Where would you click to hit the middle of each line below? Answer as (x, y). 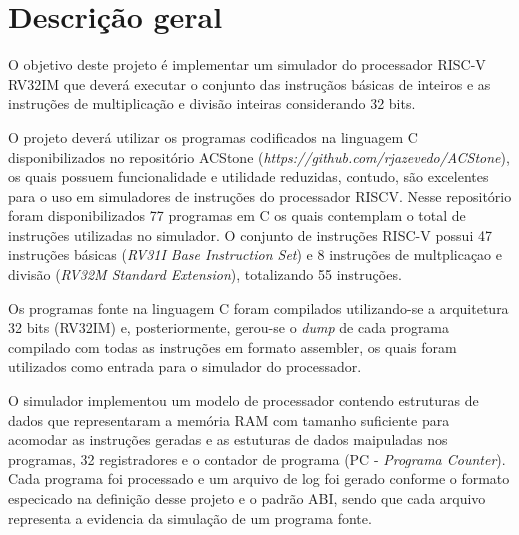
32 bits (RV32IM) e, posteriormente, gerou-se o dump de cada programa (229, 327)
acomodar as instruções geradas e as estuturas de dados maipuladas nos (228, 439)
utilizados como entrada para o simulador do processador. (185, 366)
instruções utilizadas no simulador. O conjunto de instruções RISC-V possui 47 (250, 234)
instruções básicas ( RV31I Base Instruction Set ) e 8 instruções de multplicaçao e (255, 254)
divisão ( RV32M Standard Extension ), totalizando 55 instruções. (205, 274)
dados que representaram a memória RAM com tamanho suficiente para (229, 419)
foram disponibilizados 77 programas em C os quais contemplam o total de (237, 215)
